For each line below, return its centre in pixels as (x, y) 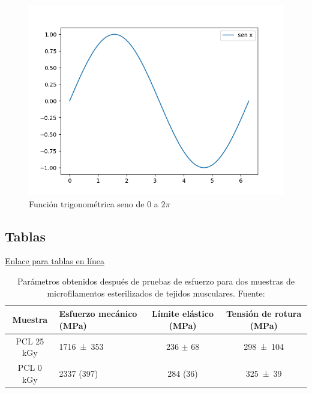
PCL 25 (30, 341)
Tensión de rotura (264, 314)
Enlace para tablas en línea (55, 261)
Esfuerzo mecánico (98, 314)
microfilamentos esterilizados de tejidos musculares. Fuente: (156, 293)
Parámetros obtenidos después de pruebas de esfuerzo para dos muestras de (156, 281)
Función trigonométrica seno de (87, 203)
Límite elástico (183, 314)
